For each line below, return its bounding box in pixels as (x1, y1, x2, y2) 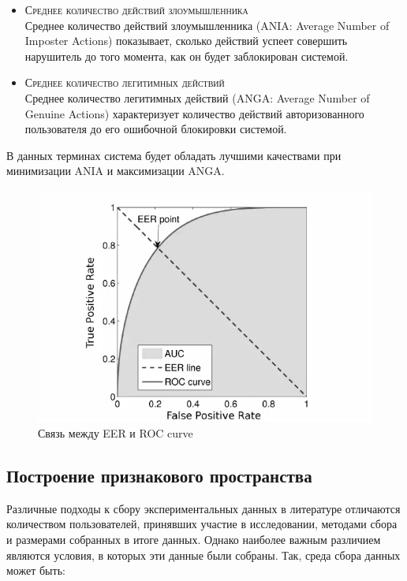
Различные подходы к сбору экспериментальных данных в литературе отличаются (6, 500, 401, 516)
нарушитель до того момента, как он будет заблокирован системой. (24, 47, 349, 64)
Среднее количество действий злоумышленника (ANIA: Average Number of (24, 17, 390, 33)
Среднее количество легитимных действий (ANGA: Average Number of (24, 89, 370, 106)
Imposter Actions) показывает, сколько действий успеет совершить (24, 32, 348, 49)
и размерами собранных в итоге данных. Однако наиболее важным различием (6, 531, 381, 547)
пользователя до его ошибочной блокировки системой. (24, 121, 287, 137)
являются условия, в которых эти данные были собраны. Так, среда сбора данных (6, 546, 401, 563)
